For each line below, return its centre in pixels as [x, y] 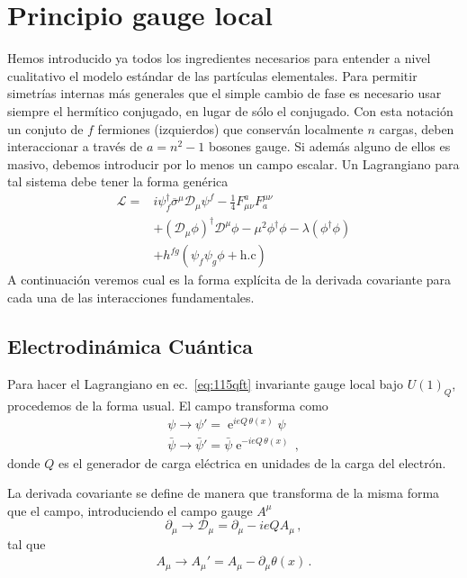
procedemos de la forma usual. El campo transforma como [168, 405]
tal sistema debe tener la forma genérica [118, 181]
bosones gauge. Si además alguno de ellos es [329, 146]
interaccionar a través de [75, 146]
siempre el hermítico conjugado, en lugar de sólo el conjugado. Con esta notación [230, 110]
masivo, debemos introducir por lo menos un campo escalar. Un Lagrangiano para [233, 163]
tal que [27, 543]
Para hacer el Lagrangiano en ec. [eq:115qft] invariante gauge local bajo [206, 383]
